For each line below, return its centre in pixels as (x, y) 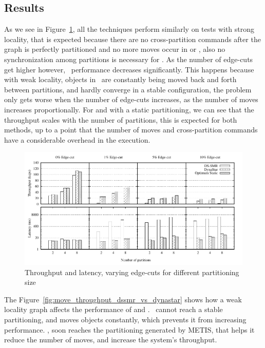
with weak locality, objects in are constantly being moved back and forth (120, 79)
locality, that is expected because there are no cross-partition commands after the (132, 39)
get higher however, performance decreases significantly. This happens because (129, 69)
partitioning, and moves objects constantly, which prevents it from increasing (125, 320)
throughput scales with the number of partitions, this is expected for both (121, 119)
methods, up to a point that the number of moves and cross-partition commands (131, 130)
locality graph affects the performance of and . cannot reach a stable (113, 309)
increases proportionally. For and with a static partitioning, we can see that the (129, 109)
